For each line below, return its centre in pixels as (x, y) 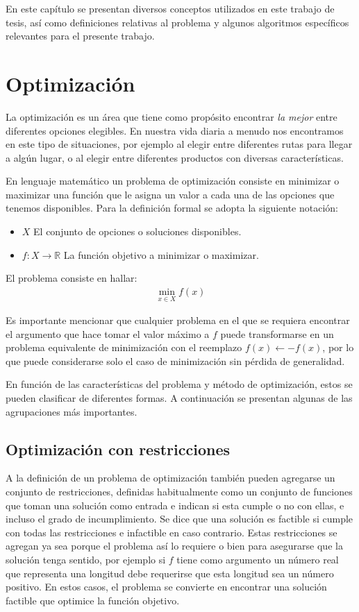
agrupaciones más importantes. (72, 411)
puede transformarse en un (277, 333)
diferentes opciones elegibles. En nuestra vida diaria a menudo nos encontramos (175, 130)
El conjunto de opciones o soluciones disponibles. (137, 231)
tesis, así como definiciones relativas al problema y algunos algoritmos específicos (177, 22)
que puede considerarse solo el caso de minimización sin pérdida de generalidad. (175, 360)
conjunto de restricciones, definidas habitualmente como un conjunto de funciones (179, 492)
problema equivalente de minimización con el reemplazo (124, 347)
